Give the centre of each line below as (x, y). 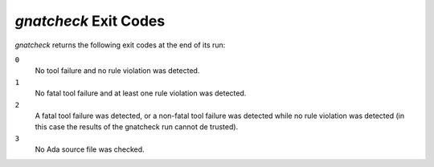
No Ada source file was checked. (90, 149)
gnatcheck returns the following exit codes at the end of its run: (120, 45)
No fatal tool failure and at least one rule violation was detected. (141, 93)
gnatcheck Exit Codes (90, 21)
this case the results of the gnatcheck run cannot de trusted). (137, 127)
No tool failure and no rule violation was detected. (117, 71)
